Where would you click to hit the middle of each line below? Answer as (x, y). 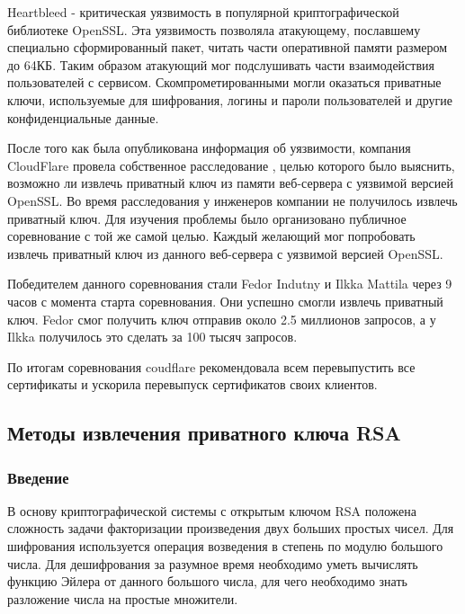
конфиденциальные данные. (83, 117)
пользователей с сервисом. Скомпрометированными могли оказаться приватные (224, 82)
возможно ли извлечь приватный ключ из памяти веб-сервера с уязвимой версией (231, 183)
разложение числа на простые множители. (123, 598)
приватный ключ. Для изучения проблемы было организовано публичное (207, 218)
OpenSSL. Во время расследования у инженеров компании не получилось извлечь (232, 200)
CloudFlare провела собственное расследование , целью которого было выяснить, (231, 165)
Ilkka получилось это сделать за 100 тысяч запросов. (152, 337)
